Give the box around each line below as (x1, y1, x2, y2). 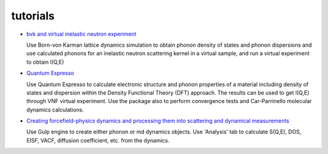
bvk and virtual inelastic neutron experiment (26, 30, 137, 38)
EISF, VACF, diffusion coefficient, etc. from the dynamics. (26, 136, 170, 144)
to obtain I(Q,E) (26, 58, 64, 65)
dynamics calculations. (26, 106, 84, 113)
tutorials (11, 9, 55, 22)
